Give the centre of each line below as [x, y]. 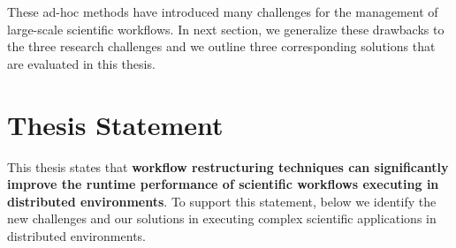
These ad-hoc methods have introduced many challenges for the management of [223, 11]
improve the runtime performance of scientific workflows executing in [223, 184]
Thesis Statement [115, 124]
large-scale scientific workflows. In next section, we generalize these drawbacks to [226, 29]
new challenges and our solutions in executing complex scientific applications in [222, 218]
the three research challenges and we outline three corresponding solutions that [221, 46]
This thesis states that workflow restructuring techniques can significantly [228, 166]
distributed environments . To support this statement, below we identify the [222, 201]
